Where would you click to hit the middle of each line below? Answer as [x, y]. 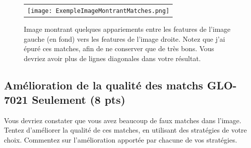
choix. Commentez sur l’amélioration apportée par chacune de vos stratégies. [121, 140]
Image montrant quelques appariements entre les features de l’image [127, 29]
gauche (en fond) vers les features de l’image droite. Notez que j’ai [125, 38]
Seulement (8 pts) [79, 100]
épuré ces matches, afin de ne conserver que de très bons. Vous [119, 48]
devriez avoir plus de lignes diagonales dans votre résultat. [112, 58]
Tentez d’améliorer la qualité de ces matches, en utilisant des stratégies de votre [125, 130]
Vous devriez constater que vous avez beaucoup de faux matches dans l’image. [123, 120]
